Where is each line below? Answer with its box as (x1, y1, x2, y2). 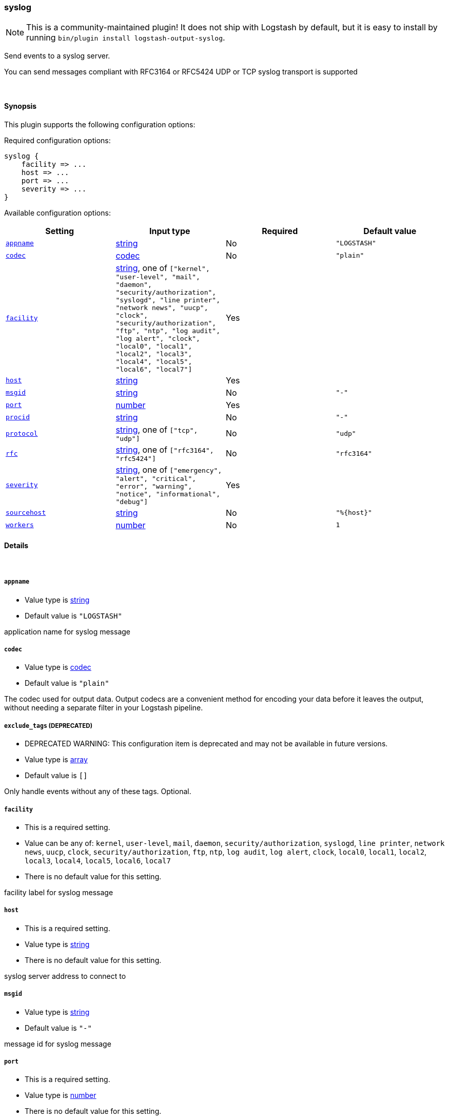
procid (6, 413, 30, 421)
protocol (6, 429, 38, 437)
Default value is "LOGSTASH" (25, 611, 122, 620)
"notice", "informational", (115, 490, 220, 498)
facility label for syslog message (4, 888, 113, 897)
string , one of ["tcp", (115, 424, 198, 435)
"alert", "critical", (115, 474, 197, 483)
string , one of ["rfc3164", (115, 444, 214, 455)
